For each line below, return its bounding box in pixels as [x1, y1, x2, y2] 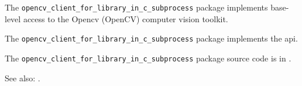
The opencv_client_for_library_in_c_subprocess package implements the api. [5, 32, 298, 44]
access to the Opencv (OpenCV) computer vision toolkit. [23, 12, 228, 25]
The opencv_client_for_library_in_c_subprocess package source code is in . [5, 51, 291, 64]
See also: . [5, 71, 40, 84]
